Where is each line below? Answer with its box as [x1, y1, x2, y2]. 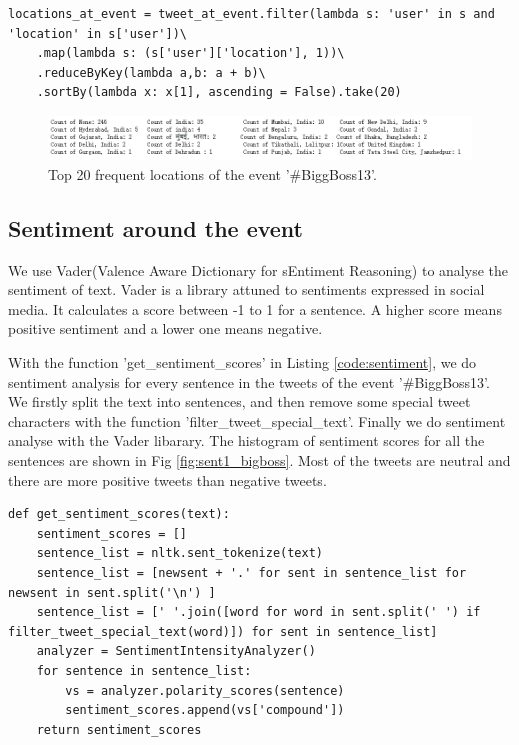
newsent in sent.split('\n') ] [8, 585, 216, 600]
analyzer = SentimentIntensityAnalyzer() [36, 644, 316, 659]
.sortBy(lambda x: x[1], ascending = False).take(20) [36, 85, 402, 100]
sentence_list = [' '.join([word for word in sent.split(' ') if [36, 605, 481, 620]
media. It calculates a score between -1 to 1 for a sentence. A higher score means [8, 298, 502, 319]
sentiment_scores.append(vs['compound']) [65, 703, 345, 718]
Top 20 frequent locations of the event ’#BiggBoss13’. [48, 163, 377, 184]
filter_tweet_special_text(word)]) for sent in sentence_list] [8, 624, 438, 639]
